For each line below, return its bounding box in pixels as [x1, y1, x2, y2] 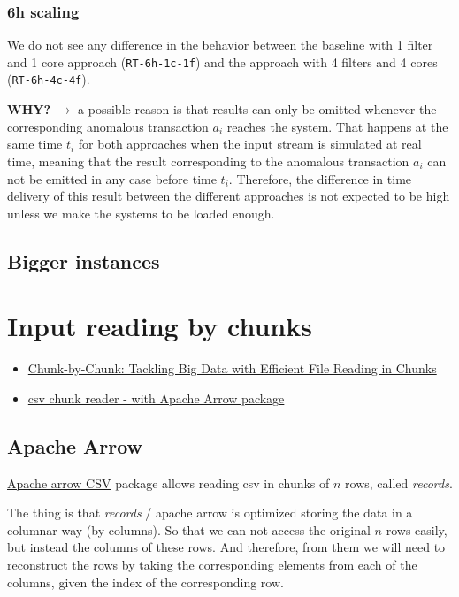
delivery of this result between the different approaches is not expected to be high [7, 187, 450, 205]
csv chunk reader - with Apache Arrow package [27, 388, 285, 407]
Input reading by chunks [7, 308, 312, 344]
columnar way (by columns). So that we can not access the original [7, 520, 371, 539]
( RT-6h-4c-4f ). [7, 70, 90, 88]
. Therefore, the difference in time [228, 169, 412, 188]
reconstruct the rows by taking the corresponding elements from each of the [7, 555, 417, 573]
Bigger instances [7, 247, 160, 274]
